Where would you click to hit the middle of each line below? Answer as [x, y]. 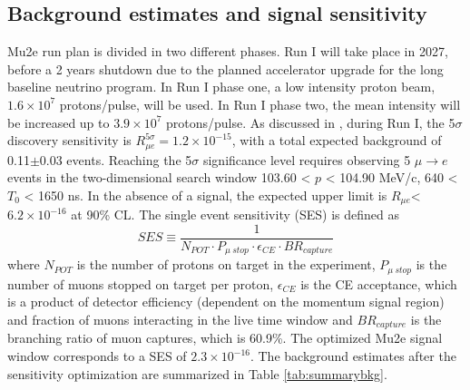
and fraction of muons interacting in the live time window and [180, 320]
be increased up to [59, 122]
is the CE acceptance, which [379, 283]
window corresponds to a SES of [97, 356]
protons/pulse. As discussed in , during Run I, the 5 [310, 122]
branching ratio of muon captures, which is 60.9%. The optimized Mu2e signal [225, 338]
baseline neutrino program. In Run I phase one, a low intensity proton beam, [221, 87]
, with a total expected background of [337, 140]
